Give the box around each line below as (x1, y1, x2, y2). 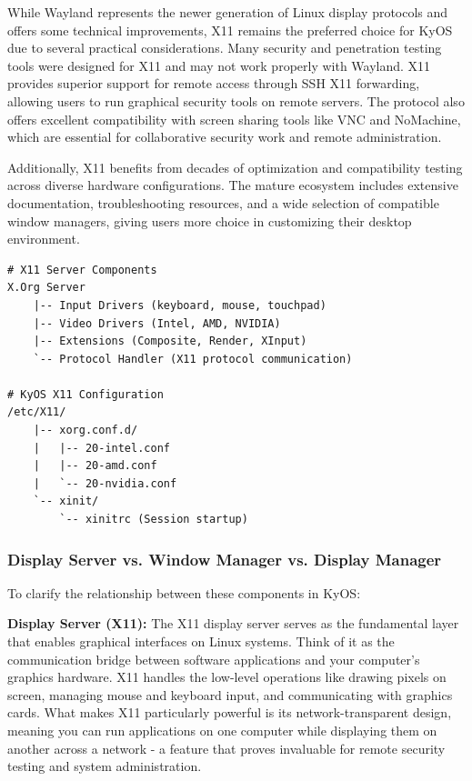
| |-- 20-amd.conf (33, 459, 157, 473)
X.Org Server (7, 281, 85, 295)
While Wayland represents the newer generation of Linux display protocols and (7, 3, 448, 21)
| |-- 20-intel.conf (33, 441, 170, 455)
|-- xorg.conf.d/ (33, 424, 138, 437)
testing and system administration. (7, 756, 202, 776)
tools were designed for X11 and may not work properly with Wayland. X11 (7, 55, 431, 75)
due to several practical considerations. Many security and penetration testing (7, 38, 442, 57)
